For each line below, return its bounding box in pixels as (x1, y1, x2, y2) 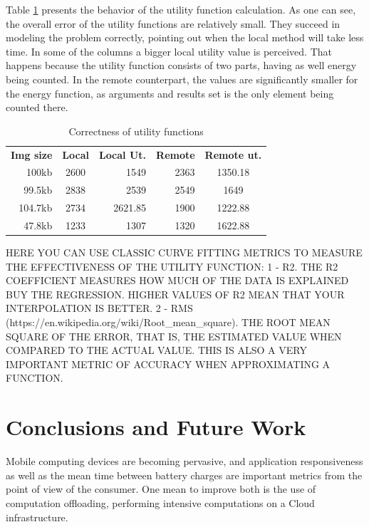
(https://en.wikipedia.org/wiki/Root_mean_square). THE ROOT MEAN (6, 315, 331, 330)
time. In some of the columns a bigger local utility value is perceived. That (6, 43, 332, 58)
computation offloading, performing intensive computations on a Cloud (6, 495, 315, 510)
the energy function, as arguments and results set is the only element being (6, 85, 334, 100)
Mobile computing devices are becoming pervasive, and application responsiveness (6, 454, 363, 469)
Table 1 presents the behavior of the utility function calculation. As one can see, (6, 2, 356, 16)
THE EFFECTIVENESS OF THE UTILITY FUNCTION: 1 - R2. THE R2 (6, 259, 338, 273)
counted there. (6, 100, 68, 115)
